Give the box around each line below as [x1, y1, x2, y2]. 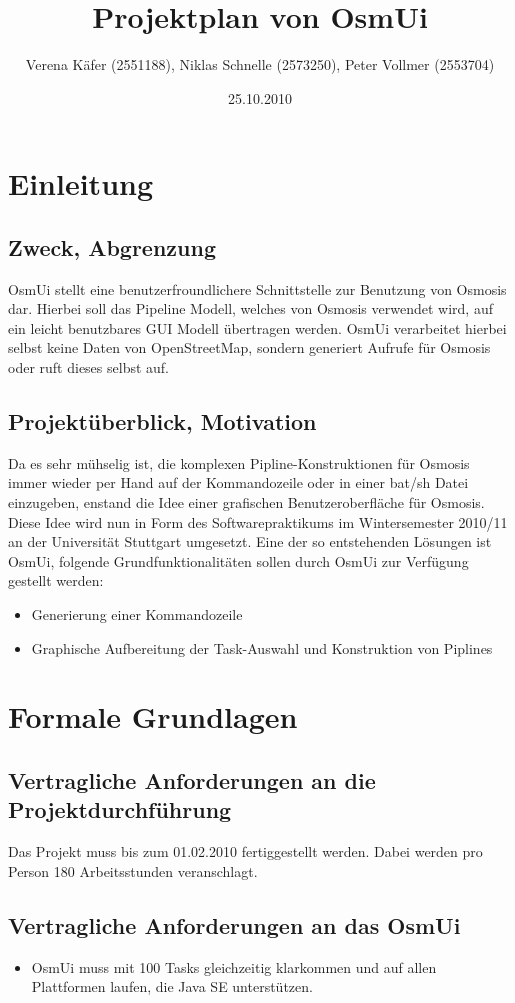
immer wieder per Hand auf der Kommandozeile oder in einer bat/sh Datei [8, 472, 469, 493]
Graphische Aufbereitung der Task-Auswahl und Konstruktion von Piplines [31, 637, 493, 658]
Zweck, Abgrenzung [8, 231, 216, 262]
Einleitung [8, 163, 154, 204]
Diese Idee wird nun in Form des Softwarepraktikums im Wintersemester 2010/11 [8, 511, 508, 532]
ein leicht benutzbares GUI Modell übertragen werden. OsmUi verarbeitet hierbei [8, 317, 507, 338]
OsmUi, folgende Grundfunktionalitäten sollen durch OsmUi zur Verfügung [8, 550, 469, 571]
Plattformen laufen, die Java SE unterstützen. [31, 976, 313, 997]
